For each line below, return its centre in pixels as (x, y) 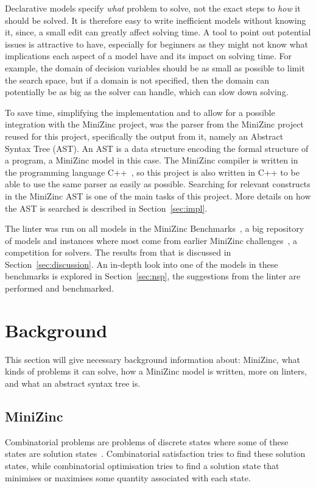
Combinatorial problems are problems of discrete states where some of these (147, 441)
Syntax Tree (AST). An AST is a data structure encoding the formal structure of (157, 148)
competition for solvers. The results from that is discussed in (118, 252)
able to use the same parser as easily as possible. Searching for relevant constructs (158, 184)
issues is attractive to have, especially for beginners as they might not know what (157, 44)
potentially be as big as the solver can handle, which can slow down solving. (147, 92)
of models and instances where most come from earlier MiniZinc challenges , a (151, 240)
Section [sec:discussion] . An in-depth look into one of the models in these (142, 264)
